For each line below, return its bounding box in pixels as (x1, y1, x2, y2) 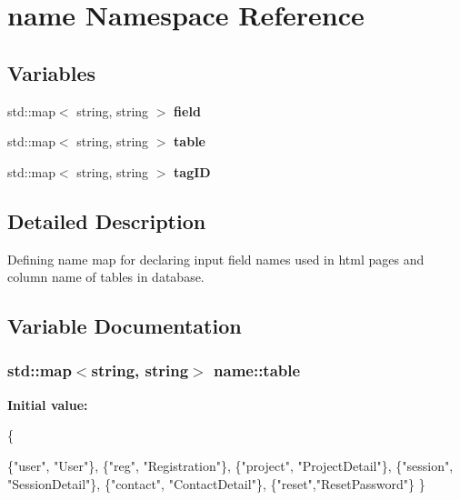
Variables (7, 58, 96, 86)
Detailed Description (7, 206, 206, 235)
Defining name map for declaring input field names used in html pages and (7, 249, 425, 268)
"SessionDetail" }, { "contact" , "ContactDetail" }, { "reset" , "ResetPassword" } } (7, 474, 425, 493)
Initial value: (7, 395, 88, 414)
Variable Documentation (7, 312, 242, 340)
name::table (214, 359, 301, 382)
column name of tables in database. (7, 267, 205, 286)
